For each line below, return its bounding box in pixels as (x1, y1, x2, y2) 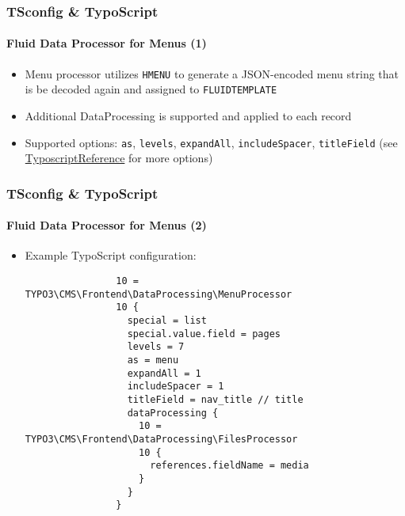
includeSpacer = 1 (127, 381, 224, 393)
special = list (127, 315, 207, 326)
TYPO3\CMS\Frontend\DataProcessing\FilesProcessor (25, 433, 298, 445)
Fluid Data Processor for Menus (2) (6, 217, 207, 233)
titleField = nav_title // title (127, 393, 304, 405)
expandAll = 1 (127, 367, 201, 379)
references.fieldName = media (150, 460, 309, 472)
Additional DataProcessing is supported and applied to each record (25, 107, 352, 123)
